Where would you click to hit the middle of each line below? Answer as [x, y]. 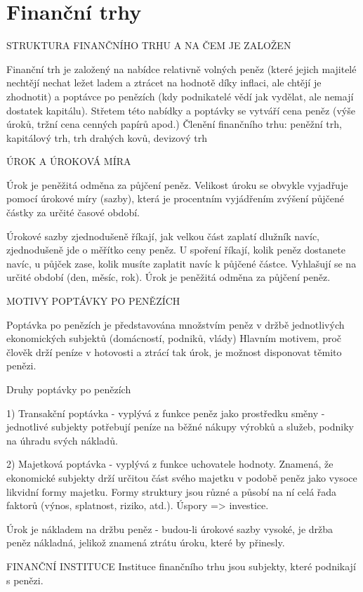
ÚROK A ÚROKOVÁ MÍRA [69, 161]
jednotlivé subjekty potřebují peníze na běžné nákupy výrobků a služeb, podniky [180, 427]
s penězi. [25, 580]
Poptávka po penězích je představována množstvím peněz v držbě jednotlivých [176, 324]
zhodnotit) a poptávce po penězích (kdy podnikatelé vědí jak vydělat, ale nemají [180, 96]
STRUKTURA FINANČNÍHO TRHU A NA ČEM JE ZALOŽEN [149, 45]
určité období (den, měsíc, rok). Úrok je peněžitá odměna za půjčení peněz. [169, 277]
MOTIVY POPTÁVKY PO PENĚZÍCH [93, 301]
